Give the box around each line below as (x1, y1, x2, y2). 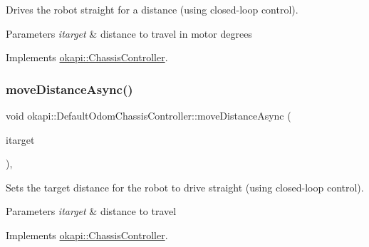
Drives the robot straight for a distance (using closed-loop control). (6, 2, 298, 16)
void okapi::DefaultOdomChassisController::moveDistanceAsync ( (6, 108, 291, 122)
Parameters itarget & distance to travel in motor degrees (6, 26, 252, 41)
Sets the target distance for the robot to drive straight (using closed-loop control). (6, 179, 364, 194)
